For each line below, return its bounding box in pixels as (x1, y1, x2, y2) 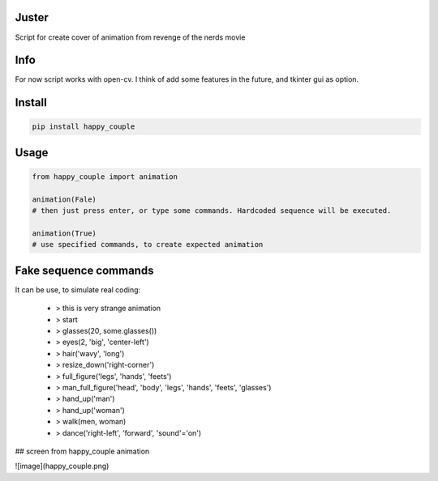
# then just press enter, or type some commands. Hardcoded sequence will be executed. (32, 206, 392, 215)
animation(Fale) (32, 194, 97, 204)
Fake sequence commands (15, 263, 154, 277)
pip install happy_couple (32, 122, 135, 131)
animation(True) (32, 228, 97, 238)
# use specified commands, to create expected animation (32, 240, 264, 249)
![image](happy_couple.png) (15, 462, 109, 471)
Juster (15, 11, 49, 24)
